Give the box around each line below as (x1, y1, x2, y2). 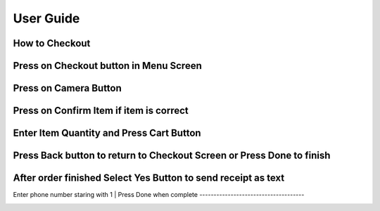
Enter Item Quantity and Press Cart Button (13, 127, 201, 139)
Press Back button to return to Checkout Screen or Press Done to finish (13, 150, 331, 162)
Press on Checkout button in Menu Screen (13, 60, 202, 72)
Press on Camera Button (13, 82, 122, 94)
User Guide (13, 11, 80, 26)
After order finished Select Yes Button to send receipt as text (13, 172, 285, 184)
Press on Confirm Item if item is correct (13, 105, 189, 117)
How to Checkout (13, 37, 91, 49)
